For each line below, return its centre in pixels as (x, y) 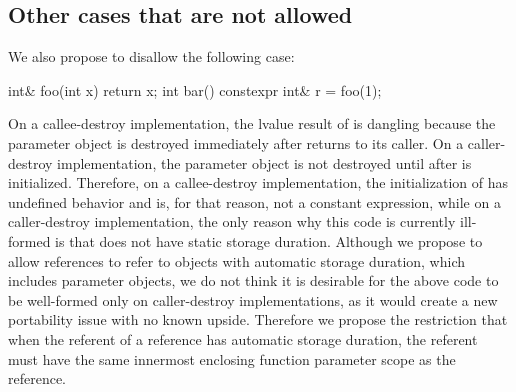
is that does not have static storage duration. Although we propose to (269, 240)
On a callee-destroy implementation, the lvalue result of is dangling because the (252, 123)
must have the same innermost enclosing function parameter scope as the (232, 358)
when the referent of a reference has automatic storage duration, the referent (243, 338)
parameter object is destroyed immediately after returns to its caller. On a (236, 142)
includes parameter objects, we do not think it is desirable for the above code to (253, 280)
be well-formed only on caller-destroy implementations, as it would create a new (253, 299)
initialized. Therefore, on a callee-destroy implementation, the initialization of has (258, 182)
